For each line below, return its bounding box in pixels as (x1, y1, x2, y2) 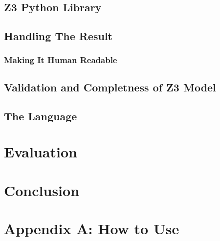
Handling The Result (4, 28, 112, 44)
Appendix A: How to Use (4, 218, 179, 238)
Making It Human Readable (4, 54, 117, 66)
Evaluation (4, 142, 77, 162)
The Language (4, 108, 77, 123)
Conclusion (4, 180, 80, 200)
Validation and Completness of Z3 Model (4, 79, 216, 94)
